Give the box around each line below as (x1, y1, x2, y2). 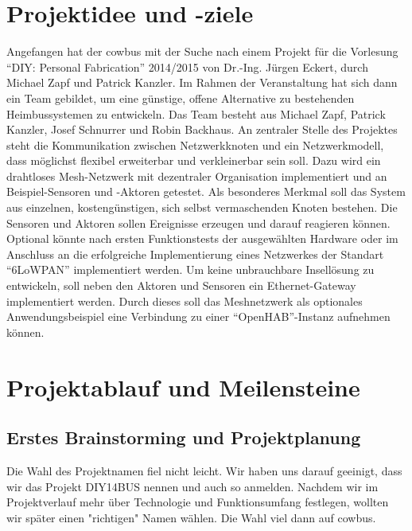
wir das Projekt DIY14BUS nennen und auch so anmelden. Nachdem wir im (6, 478, 379, 494)
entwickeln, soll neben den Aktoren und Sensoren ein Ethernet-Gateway (6, 277, 356, 294)
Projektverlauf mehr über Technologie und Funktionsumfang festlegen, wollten (6, 494, 389, 510)
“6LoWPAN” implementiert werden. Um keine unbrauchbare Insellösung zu (6, 261, 375, 278)
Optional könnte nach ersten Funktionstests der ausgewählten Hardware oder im (6, 230, 398, 247)
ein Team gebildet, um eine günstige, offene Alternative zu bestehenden (6, 89, 355, 106)
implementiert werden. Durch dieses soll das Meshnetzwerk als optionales (6, 292, 363, 309)
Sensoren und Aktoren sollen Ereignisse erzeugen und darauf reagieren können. (6, 214, 391, 231)
